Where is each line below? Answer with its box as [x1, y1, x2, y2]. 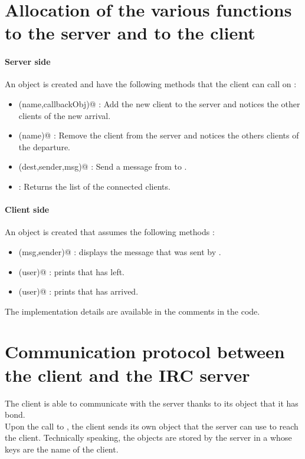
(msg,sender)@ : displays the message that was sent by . [18, 245, 221, 257]
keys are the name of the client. [5, 443, 119, 455]
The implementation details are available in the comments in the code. [5, 305, 260, 317]
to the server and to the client [5, 21, 255, 45]
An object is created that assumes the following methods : [5, 226, 215, 238]
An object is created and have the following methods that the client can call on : [5, 78, 297, 90]
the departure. [18, 140, 71, 153]
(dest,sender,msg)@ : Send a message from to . [18, 160, 187, 173]
